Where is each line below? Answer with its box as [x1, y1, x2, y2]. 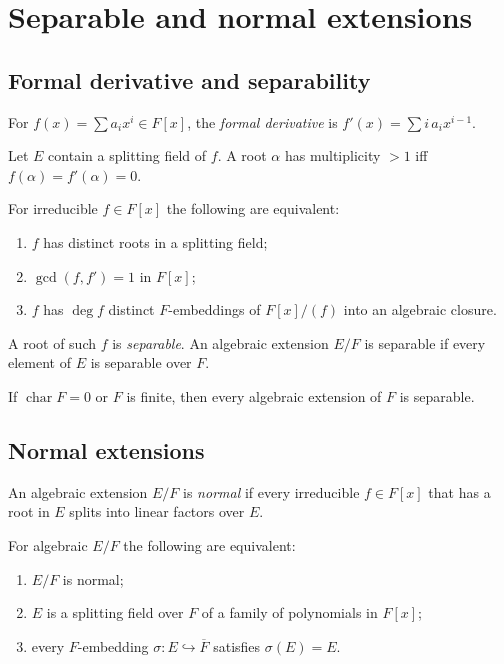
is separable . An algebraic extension [112, 332, 329, 353]
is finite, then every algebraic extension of [126, 385, 382, 406]
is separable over [90, 352, 192, 373]
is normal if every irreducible [183, 481, 360, 502]
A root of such [8, 332, 97, 353]
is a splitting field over [46, 602, 184, 623]
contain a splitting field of [48, 145, 207, 166]
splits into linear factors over [69, 501, 245, 522]
